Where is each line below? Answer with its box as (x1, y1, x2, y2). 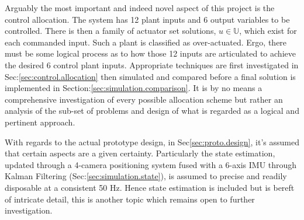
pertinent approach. (5, 116, 75, 128)
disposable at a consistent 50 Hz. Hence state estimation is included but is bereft (5, 181, 295, 193)
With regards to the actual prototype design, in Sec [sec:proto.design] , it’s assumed (5, 135, 299, 148)
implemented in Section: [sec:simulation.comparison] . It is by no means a (5, 82, 262, 94)
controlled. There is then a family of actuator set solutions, (5, 25, 216, 37)
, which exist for (239, 25, 297, 37)
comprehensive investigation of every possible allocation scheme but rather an (5, 93, 283, 105)
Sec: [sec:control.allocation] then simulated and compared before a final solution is (5, 70, 296, 82)
